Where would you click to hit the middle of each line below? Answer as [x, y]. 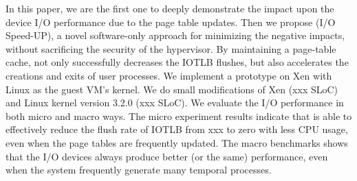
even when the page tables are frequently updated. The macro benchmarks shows [177, 142]
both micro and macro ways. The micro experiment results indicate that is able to [179, 116]
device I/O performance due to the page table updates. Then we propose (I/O [171, 22]
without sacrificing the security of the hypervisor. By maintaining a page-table [171, 48]
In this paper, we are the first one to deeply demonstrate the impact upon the [170, 8]
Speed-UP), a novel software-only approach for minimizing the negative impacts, [175, 35]
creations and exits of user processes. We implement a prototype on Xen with [169, 75]
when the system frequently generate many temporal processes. [139, 170]
